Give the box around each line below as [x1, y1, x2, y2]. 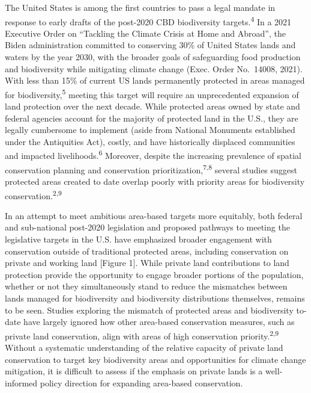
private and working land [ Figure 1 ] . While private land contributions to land [5, 256, 289, 269]
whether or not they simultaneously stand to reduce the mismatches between [5, 280, 288, 292]
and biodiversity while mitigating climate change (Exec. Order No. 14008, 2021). [5, 62, 303, 75]
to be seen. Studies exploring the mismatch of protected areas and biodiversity [5, 303, 294, 316]
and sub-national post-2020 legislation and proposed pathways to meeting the [5, 221, 290, 234]
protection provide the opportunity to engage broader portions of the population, [5, 268, 304, 280]
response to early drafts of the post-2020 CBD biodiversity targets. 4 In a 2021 [5, 13, 292, 28]
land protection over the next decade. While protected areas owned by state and [5, 100, 300, 113]
